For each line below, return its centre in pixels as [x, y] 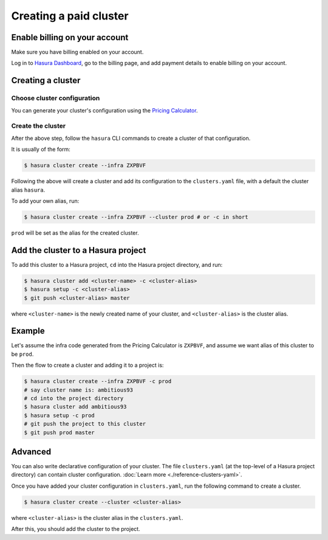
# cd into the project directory [74, 398]
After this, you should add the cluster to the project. [76, 529]
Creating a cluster [46, 81]
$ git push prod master [60, 432]
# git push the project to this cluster [85, 424]
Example [28, 331]
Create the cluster [39, 126]
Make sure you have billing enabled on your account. [77, 52]
